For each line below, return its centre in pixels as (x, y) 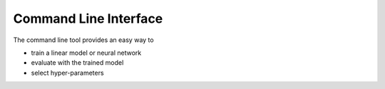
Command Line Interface (88, 19)
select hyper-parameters (67, 73)
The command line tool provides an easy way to (83, 40)
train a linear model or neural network (86, 53)
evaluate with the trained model (77, 63)
